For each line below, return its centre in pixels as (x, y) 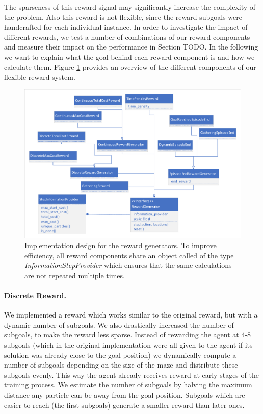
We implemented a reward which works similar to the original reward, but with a (131, 315)
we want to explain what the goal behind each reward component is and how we (129, 56)
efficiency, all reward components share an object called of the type (129, 255)
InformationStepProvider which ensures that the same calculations (128, 265)
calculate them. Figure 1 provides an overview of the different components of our (130, 67)
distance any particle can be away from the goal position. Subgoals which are (125, 395)
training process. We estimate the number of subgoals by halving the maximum (128, 385)
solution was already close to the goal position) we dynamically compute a (120, 355)
